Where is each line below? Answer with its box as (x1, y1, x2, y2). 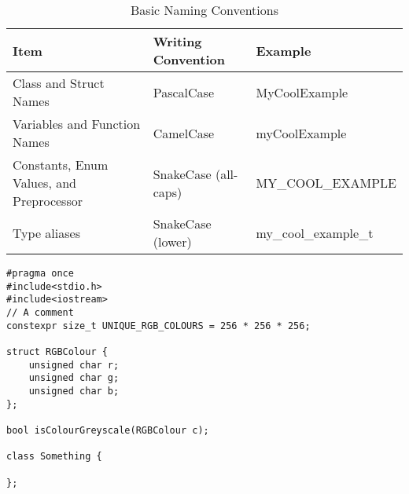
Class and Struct (13, 74, 105, 92)
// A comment (6, 306, 74, 318)
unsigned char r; (28, 359, 120, 371)
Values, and (13, 174, 76, 192)
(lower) (153, 232, 192, 251)
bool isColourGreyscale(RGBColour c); (6, 424, 209, 436)
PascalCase (153, 82, 214, 101)
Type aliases (13, 223, 80, 242)
